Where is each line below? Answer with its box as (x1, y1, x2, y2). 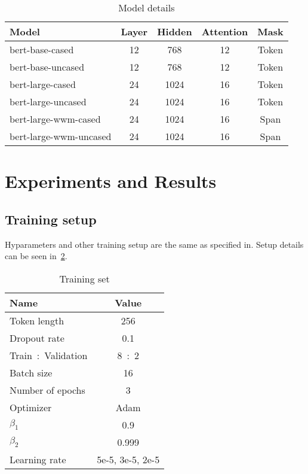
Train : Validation (10, 348, 88, 362)
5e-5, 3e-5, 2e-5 (97, 452, 160, 466)
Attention (201, 25, 248, 38)
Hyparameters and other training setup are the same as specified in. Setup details (5, 238, 304, 250)
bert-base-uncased (10, 60, 85, 74)
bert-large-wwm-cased (10, 112, 101, 126)
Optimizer (10, 400, 52, 414)
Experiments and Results (5, 169, 217, 193)
